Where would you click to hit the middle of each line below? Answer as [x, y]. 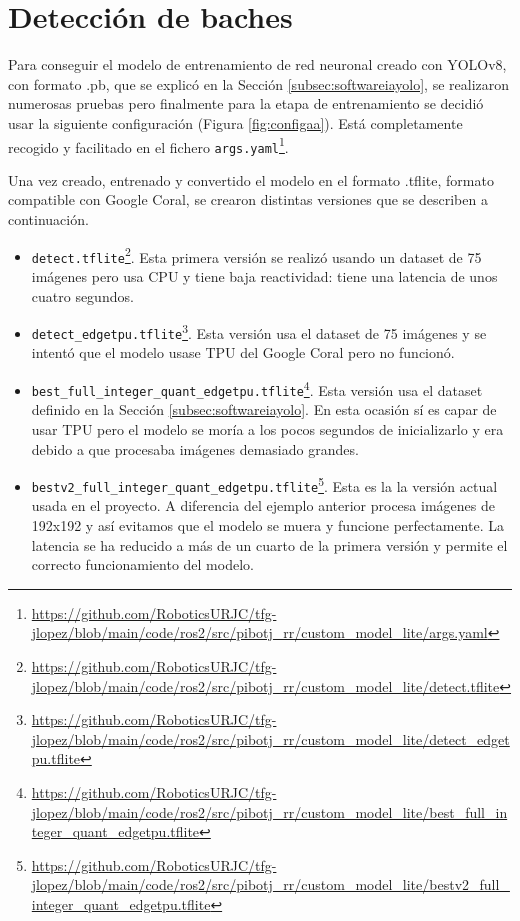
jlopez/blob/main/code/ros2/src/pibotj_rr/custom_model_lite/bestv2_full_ [270, 884]
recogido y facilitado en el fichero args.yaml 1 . [148, 145]
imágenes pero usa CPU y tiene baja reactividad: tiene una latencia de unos [264, 275]
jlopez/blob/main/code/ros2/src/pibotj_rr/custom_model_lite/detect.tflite [265, 685]
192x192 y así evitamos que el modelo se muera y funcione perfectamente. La [267, 525]
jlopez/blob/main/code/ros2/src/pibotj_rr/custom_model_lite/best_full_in [269, 811]
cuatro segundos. [82, 295]
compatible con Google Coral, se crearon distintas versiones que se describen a [248, 199]
